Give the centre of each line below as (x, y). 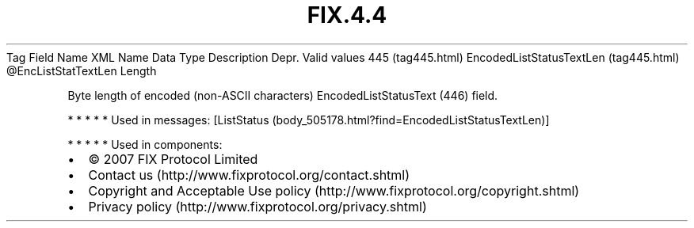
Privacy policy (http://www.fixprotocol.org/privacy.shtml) (257, 206)
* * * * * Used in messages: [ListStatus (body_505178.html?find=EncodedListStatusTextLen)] (309, 120)
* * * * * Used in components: (145, 144)
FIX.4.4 (347, 15)
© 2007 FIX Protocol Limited (173, 159)
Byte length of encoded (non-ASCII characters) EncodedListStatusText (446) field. (283, 95)
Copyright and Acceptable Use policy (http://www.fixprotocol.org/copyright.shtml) (334, 190)
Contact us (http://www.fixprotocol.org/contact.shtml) (249, 175)
